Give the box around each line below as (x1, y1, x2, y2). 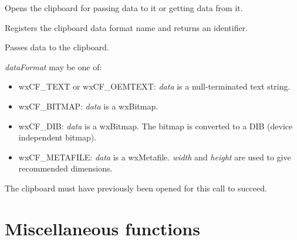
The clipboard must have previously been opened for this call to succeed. (5, 181, 267, 194)
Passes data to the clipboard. (5, 41, 109, 53)
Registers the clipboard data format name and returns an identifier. (5, 21, 248, 33)
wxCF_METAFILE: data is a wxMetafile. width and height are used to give (18, 150, 291, 163)
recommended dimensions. (18, 162, 113, 174)
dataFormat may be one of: (5, 60, 102, 73)
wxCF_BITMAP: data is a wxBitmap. (18, 100, 158, 112)
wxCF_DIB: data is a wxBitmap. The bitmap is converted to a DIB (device (18, 119, 293, 132)
